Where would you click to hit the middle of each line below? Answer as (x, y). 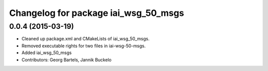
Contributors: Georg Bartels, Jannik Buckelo (67, 60)
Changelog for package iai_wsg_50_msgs (97, 13)
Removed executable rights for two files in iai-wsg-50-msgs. (84, 46)
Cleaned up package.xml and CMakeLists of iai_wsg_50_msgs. (86, 39)
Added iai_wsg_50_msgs (47, 53)
